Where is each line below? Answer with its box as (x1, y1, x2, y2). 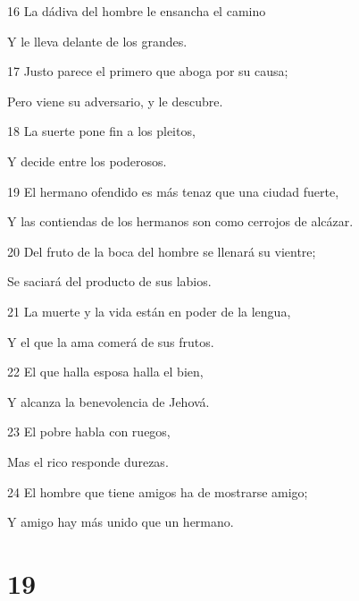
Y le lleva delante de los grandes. (7, 31, 188, 50)
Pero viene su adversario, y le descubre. (7, 91, 223, 110)
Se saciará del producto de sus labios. (7, 272, 212, 291)
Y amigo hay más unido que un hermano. (7, 512, 234, 531)
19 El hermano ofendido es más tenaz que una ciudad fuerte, (7, 182, 339, 200)
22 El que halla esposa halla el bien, (7, 362, 204, 381)
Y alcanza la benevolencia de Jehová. (7, 392, 210, 411)
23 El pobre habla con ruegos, (7, 422, 171, 441)
